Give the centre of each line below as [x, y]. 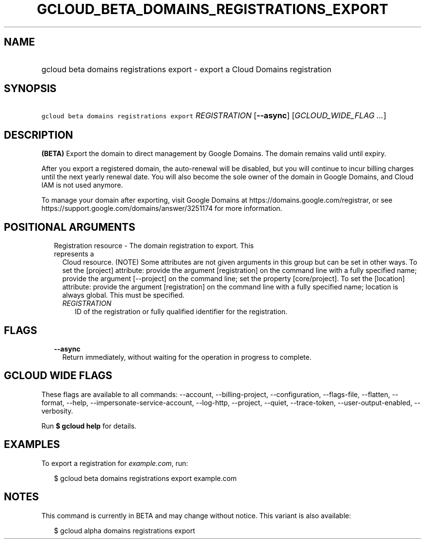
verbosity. [57, 411]
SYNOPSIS [30, 89]
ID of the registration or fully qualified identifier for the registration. [181, 312]
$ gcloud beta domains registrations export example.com [145, 478]
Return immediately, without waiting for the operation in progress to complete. [187, 357]
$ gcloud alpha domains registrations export [125, 530]
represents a [74, 254]
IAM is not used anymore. [82, 185]
